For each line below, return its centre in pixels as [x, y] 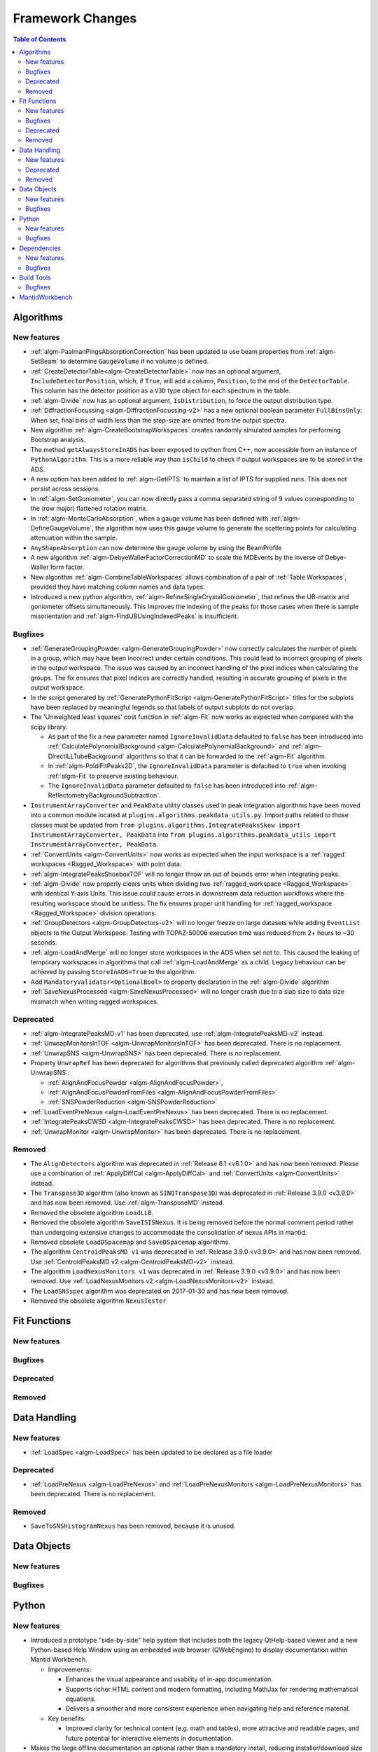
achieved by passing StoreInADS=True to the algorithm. [113, 972]
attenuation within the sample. [74, 538]
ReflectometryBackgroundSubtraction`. [104, 795]
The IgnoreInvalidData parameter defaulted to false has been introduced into [167, 786]
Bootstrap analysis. [58, 440]
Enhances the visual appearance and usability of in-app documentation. [169, 1679]
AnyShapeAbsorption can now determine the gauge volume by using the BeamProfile [156, 547]
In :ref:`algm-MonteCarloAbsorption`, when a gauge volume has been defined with [149, 518]
